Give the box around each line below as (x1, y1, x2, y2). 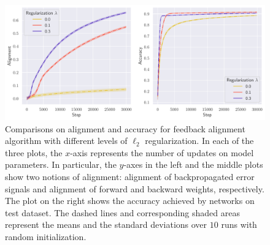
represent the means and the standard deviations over (5, 218, 207, 231)
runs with (221, 218, 257, 231)
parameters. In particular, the (5, 158, 117, 171)
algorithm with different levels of (5, 134, 128, 147)
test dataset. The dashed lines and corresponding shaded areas (5, 206, 240, 219)
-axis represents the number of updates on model (70, 146, 254, 159)
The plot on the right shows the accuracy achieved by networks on (5, 194, 255, 207)
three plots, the (5, 146, 63, 159)
